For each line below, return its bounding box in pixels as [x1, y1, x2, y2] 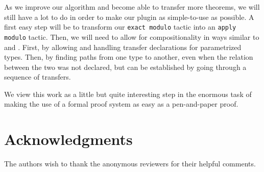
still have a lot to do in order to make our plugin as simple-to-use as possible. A [4, 11, 254, 22]
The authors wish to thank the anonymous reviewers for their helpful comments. [4, 158, 256, 169]
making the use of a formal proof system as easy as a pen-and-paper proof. [4, 99, 238, 109]
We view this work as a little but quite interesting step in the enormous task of [4, 88, 252, 99]
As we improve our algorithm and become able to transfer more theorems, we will [4, 2, 260, 12]
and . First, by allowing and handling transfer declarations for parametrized [4, 41, 242, 52]
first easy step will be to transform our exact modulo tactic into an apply [4, 21, 236, 32]
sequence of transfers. [4, 71, 71, 82]
